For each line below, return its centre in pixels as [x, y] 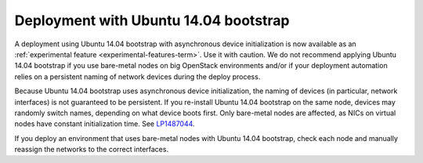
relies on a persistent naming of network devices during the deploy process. [137, 76]
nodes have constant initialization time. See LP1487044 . [105, 124]
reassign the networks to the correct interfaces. [91, 150]
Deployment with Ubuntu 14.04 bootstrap [152, 20]
